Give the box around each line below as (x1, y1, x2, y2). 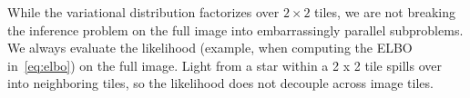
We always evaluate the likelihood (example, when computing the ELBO (7, 38, 413, 57)
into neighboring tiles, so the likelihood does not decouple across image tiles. (7, 73, 434, 93)
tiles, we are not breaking (314, 3, 456, 21)
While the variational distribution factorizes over (7, 3, 280, 21)
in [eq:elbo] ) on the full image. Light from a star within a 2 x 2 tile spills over (7, 55, 442, 74)
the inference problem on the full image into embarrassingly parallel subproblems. (7, 20, 464, 39)
